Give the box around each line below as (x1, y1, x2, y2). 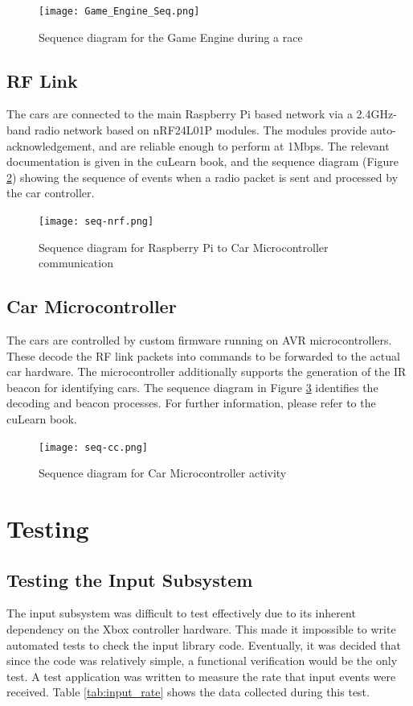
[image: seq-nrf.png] (39, 216, 154, 228)
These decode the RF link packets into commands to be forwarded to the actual (6, 347, 400, 364)
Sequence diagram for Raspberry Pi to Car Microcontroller (39, 238, 329, 255)
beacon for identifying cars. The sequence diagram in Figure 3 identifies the (6, 378, 378, 395)
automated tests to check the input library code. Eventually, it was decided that (6, 636, 401, 653)
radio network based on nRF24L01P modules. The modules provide (35, 122, 367, 138)
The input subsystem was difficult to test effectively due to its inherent (6, 605, 356, 621)
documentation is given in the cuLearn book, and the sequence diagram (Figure (6, 153, 399, 170)
